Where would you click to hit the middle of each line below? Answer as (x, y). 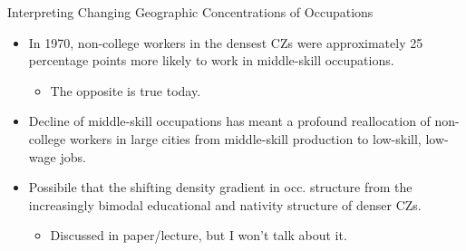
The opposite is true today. (126, 90)
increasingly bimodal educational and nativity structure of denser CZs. (225, 204)
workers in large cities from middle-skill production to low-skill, (245, 138)
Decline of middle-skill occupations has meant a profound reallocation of (229, 121)
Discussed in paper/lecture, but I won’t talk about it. (199, 235)
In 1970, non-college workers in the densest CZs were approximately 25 (226, 42)
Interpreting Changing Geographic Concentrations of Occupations (190, 12)
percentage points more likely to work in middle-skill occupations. (211, 60)
